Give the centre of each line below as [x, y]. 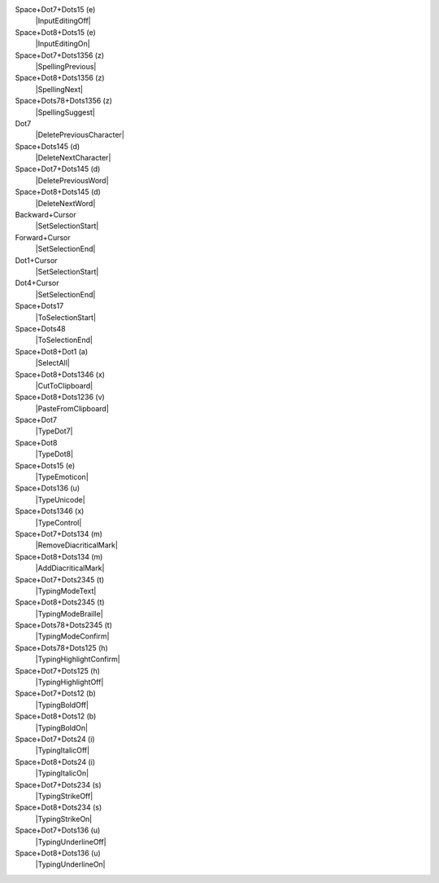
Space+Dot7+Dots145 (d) [58, 169]
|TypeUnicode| [60, 499]
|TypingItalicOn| [62, 773]
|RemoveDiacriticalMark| [76, 545]
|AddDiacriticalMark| [70, 568]
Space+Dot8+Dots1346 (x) [60, 374]
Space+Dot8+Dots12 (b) [56, 716]
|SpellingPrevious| [66, 66]
